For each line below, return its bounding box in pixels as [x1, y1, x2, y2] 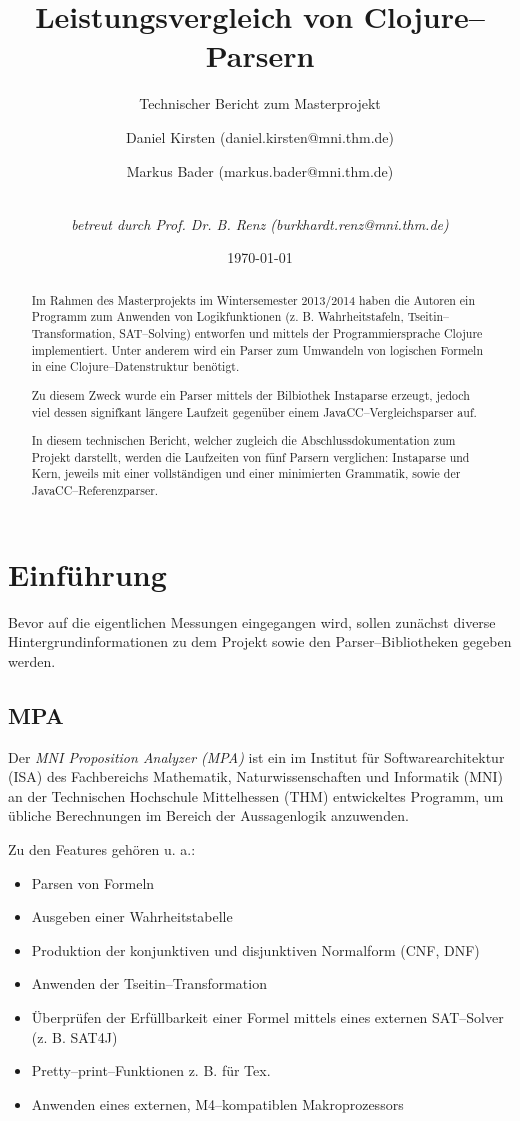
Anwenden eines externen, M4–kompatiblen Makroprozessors [31, 1093, 404, 1114]
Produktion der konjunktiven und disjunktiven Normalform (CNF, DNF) [31, 939, 480, 960]
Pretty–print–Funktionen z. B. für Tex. [31, 1060, 271, 1081]
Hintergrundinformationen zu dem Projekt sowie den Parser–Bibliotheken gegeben [8, 631, 512, 652]
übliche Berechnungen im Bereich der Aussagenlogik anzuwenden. [8, 805, 409, 826]
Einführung [8, 553, 167, 594]
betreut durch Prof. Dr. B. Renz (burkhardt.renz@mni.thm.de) [71, 213, 449, 234]
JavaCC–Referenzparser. [31, 482, 159, 499]
